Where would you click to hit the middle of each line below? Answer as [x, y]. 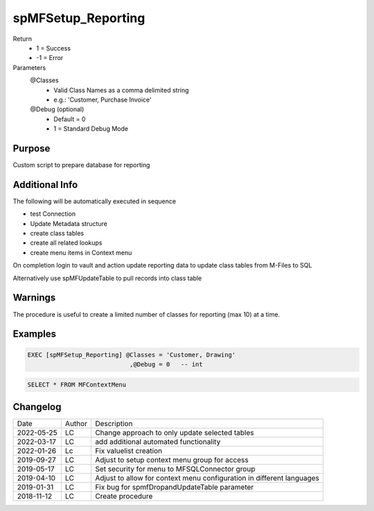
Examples [35, 334]
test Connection [53, 214]
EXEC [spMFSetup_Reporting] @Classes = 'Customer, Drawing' [132, 355]
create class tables [57, 233]
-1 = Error [50, 58]
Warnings [34, 298]
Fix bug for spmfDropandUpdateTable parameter [174, 487]
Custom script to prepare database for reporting [81, 165]
